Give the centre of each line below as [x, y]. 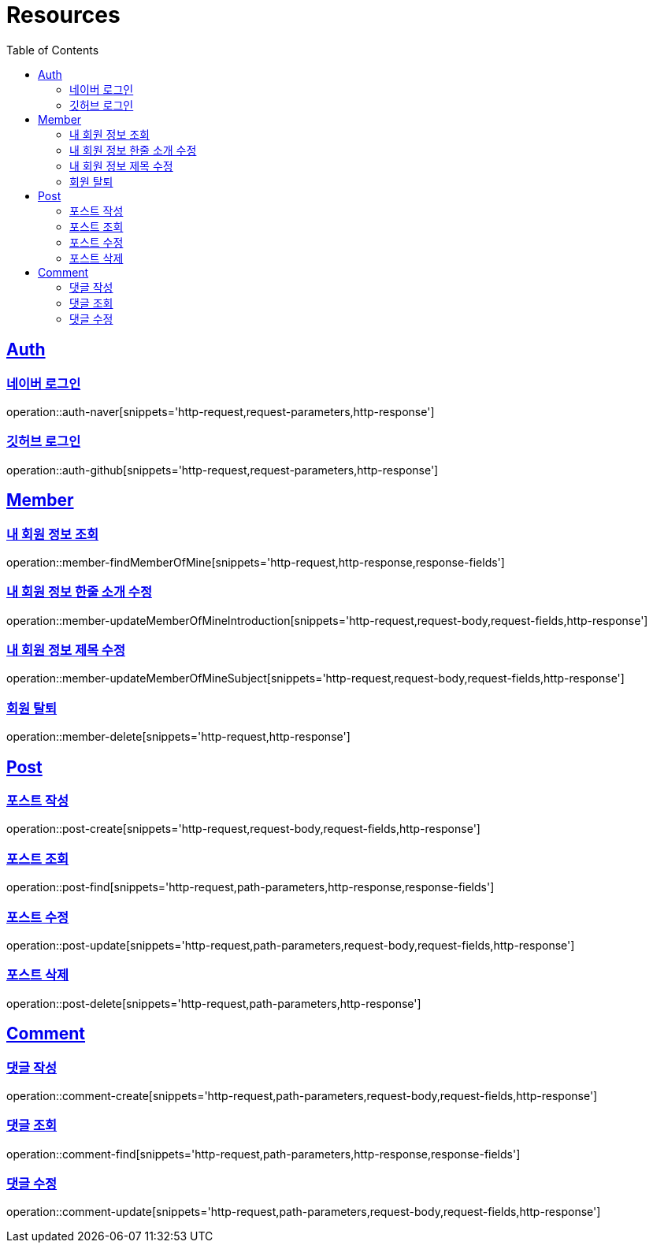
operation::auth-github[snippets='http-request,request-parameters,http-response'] [223, 470]
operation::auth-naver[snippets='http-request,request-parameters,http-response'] [221, 411]
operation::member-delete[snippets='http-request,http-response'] [178, 737]
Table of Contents [53, 50]
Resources [63, 15]
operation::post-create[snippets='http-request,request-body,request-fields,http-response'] [243, 829]
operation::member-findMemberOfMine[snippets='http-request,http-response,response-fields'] [256, 562]
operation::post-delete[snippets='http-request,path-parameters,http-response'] [214, 1003]
